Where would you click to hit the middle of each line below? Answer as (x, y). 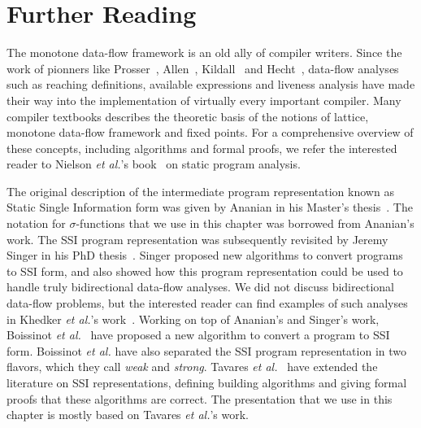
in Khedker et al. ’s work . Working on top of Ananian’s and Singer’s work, (193, 319)
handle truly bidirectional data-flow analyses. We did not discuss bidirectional (200, 287)
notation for (36, 223)
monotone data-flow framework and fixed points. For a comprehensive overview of (210, 132)
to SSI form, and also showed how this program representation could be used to (205, 271)
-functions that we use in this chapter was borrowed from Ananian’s (245, 223)
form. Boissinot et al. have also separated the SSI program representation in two (206, 350)
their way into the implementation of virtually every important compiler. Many (204, 100)
